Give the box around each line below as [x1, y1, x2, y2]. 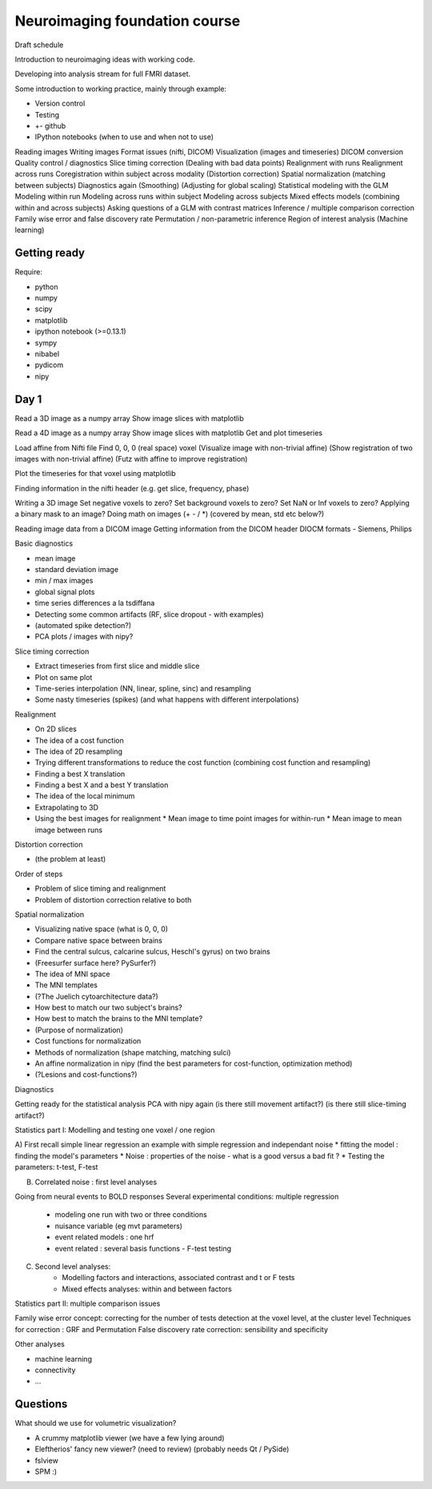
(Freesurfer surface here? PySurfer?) [34, 958, 157, 967]
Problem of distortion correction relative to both [34, 895, 192, 904]
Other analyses [14, 1339, 66, 1349]
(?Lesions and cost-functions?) [34, 1070, 138, 1079]
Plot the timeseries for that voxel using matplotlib [14, 469, 176, 478]
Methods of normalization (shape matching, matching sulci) [34, 1047, 231, 1057]
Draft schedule [14, 40, 64, 50]
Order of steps [14, 869, 63, 879]
